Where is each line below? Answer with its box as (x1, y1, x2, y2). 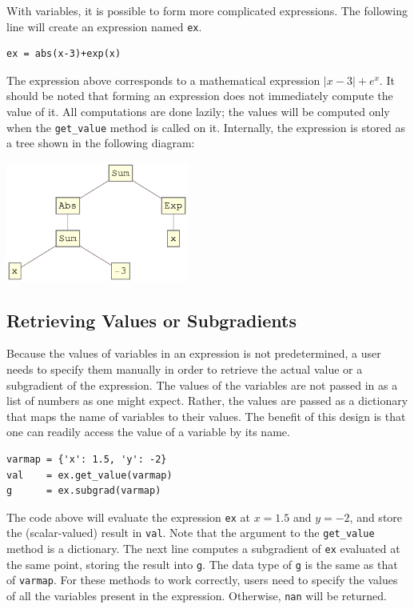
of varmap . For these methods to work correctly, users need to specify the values (6, 571, 398, 588)
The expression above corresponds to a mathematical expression (6, 71, 320, 88)
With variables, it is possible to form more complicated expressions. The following (6, 2, 408, 18)
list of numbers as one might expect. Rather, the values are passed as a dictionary (6, 392, 408, 409)
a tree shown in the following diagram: (6, 134, 195, 151)
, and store (349, 508, 403, 525)
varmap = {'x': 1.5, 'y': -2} (6, 453, 167, 465)
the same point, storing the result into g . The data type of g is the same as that (6, 555, 398, 572)
